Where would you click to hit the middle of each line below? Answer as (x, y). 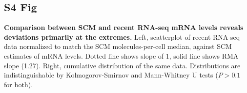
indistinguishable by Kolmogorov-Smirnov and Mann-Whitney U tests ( (111, 75)
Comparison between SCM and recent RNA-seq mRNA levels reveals (124, 27)
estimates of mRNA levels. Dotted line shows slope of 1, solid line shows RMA (121, 55)
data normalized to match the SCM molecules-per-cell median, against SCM (118, 46)
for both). (19, 84)
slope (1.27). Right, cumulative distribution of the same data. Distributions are (122, 65)
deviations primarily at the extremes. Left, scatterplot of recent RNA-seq (122, 37)
